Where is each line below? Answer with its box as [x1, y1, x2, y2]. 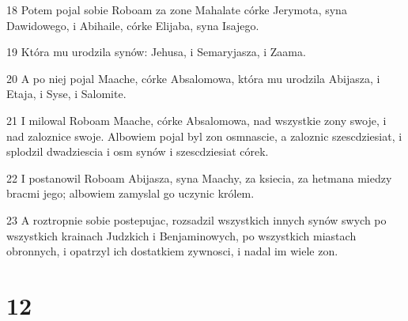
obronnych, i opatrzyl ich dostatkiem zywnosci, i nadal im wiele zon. [6, 243, 338, 259]
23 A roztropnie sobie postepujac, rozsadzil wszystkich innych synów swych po [6, 211, 387, 228]
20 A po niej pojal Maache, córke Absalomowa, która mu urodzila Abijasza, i [6, 70, 380, 86]
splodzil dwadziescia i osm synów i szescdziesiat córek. [6, 143, 269, 160]
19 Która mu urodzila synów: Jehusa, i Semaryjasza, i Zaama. [6, 43, 306, 60]
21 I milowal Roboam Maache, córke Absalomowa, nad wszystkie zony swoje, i [6, 111, 387, 128]
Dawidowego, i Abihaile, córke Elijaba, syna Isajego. [6, 17, 259, 33]
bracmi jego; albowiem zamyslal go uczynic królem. [6, 185, 255, 202]
